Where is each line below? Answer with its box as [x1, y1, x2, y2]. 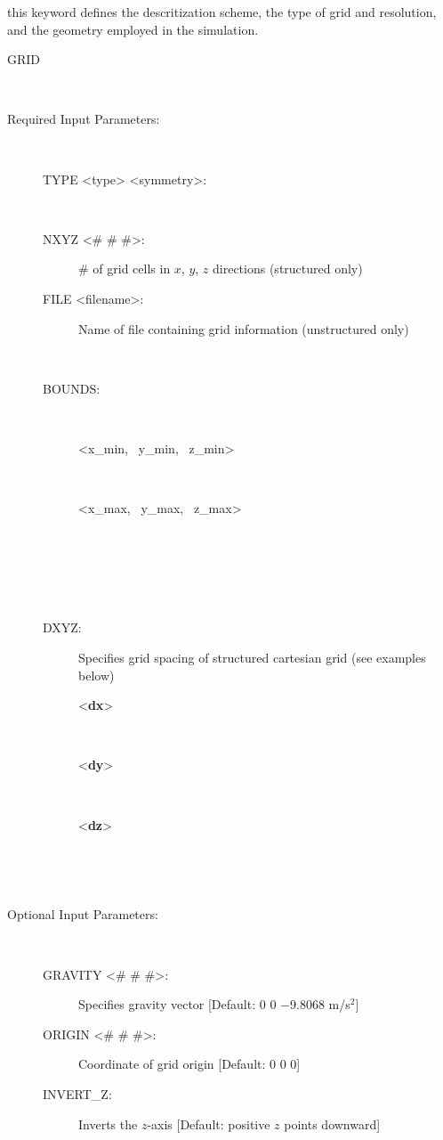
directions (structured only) [213, 259, 363, 278]
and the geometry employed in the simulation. [7, 20, 259, 38]
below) [78, 665, 115, 684]
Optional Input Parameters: [7, 905, 158, 924]
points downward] [284, 1114, 381, 1133]
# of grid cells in [78, 259, 171, 278]
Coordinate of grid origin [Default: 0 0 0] [78, 1054, 301, 1073]
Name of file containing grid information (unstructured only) [78, 319, 409, 338]
